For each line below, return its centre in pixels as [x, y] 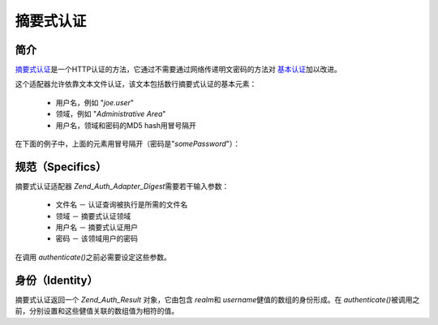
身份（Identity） [56, 280]
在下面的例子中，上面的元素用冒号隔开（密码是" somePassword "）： [128, 144]
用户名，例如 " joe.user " [94, 102]
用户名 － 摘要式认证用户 [97, 228]
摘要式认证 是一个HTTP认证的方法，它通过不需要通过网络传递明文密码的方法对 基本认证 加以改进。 [178, 70]
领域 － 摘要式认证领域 [93, 216]
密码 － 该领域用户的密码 [97, 238]
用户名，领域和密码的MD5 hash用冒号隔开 [126, 125]
